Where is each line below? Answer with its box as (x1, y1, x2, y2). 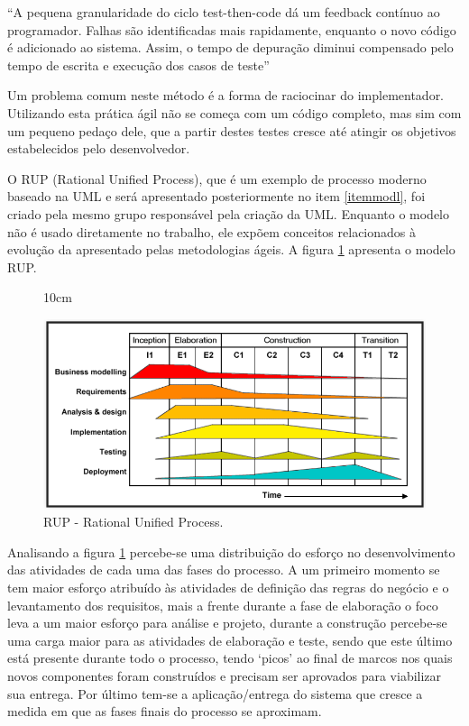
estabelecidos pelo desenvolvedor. (7, 139, 190, 158)
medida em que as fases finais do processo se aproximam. (7, 702, 322, 721)
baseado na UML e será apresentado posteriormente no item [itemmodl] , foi (7, 187, 426, 206)
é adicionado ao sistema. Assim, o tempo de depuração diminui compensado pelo (7, 38, 454, 57)
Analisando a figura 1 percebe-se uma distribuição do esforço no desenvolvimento (7, 542, 455, 561)
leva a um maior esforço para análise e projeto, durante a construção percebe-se (7, 613, 447, 632)
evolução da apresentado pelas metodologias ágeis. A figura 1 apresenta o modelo (7, 240, 455, 259)
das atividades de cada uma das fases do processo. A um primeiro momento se (7, 560, 440, 579)
